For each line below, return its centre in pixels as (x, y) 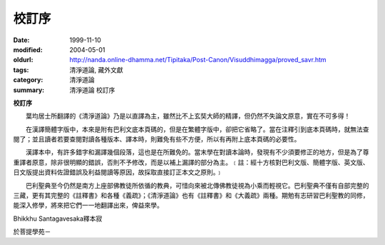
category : (28, 80)
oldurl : (23, 60)
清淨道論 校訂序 (92, 90)
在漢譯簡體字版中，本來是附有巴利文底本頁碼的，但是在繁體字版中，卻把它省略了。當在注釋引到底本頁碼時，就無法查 (197, 129)
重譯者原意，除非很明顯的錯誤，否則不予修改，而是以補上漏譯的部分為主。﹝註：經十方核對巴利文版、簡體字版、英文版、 (191, 162)
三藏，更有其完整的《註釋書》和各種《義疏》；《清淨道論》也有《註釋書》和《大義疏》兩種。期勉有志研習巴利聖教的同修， (191, 196)
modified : (28, 49)
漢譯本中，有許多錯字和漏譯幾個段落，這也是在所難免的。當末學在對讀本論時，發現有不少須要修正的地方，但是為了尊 (197, 152)
